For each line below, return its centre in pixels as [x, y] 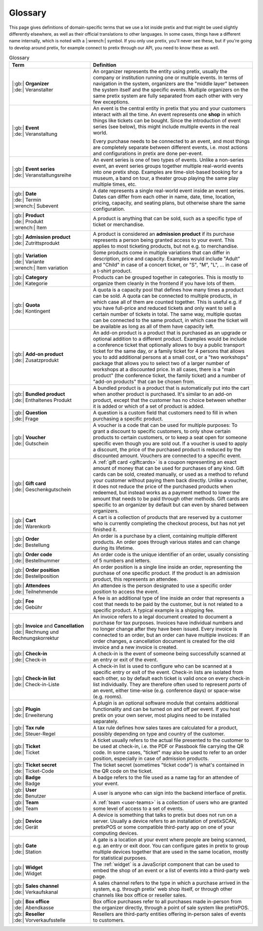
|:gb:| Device [27, 821]
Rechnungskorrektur [36, 638]
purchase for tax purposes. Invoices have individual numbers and [168, 623]
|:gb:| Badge [26, 777]
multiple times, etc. [115, 184]
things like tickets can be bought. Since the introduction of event [167, 121]
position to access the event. [126, 592]
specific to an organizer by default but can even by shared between [170, 505]
